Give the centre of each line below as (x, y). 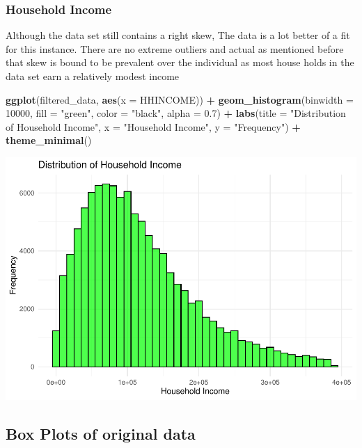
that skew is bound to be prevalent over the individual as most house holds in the (180, 62)
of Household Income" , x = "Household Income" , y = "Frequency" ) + (153, 126)
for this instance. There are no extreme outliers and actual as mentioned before (175, 48)
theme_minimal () (49, 140)
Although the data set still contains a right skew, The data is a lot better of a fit (178, 35)
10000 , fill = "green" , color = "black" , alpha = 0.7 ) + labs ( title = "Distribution (176, 113)
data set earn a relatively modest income (93, 76)
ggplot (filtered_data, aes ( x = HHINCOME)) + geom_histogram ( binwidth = (180, 99)
